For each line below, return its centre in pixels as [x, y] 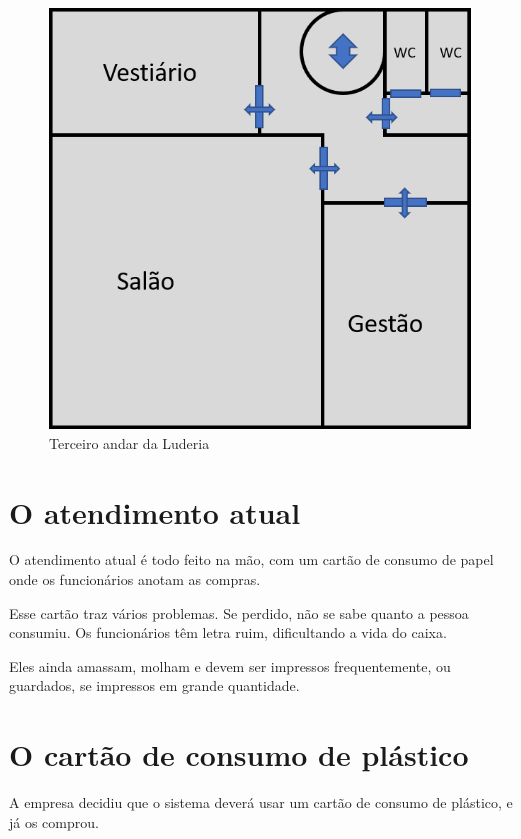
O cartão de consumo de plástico [239, 754]
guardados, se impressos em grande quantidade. [154, 685]
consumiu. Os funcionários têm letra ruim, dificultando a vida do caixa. [228, 632]
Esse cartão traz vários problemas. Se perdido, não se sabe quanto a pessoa [239, 612]
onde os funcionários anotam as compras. [135, 579]
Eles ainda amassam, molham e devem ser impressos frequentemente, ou [230, 665]
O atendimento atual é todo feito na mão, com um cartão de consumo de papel [251, 559]
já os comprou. [54, 821]
